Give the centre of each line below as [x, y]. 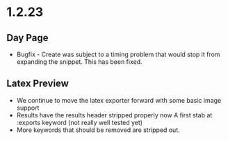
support [28, 108]
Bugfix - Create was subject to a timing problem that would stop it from [118, 54]
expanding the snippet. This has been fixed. [80, 62]
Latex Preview [38, 84]
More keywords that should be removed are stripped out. [98, 130]
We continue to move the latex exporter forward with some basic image [119, 100]
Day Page [27, 38]
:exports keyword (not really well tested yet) [80, 122]
